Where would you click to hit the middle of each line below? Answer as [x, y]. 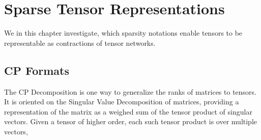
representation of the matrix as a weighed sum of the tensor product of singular [128, 111]
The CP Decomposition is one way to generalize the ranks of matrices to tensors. [130, 91]
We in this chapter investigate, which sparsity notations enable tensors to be [123, 33]
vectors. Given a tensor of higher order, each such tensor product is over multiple [130, 121]
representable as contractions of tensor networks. [80, 43]
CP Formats [37, 70]
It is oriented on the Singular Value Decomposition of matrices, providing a [122, 102]
